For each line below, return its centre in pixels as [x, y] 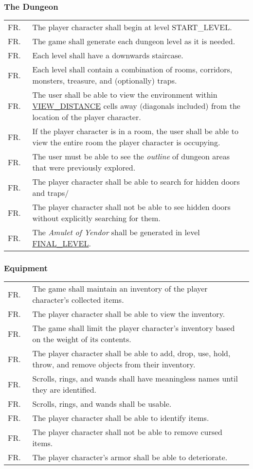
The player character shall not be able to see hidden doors [131, 207]
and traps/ [51, 193]
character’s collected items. [78, 300]
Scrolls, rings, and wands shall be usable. [102, 404]
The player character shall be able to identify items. [121, 418]
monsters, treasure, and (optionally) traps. [105, 81]
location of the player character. [87, 117]
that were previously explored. [84, 168]
